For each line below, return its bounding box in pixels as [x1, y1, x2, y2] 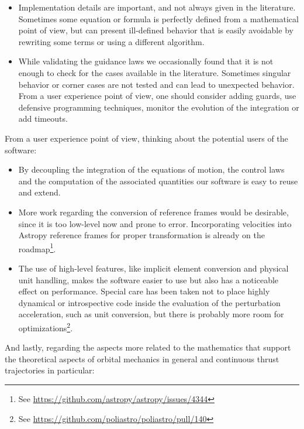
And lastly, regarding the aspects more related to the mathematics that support [5, 341, 291, 354]
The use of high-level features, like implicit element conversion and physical [18, 262, 289, 274]
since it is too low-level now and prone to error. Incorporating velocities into [18, 217, 292, 229]
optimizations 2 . [18, 320, 73, 334]
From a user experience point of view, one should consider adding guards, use [18, 90, 296, 102]
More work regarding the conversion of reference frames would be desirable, [18, 205, 289, 218]
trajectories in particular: [5, 364, 95, 376]
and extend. [18, 186, 61, 198]
